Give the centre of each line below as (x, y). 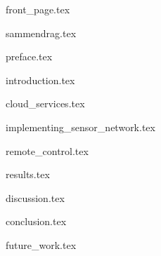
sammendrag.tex (41, 33)
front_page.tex (38, 9)
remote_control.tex (47, 150)
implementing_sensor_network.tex (80, 127)
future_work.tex (41, 244)
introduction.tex (40, 80)
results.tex (28, 174)
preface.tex (29, 56)
